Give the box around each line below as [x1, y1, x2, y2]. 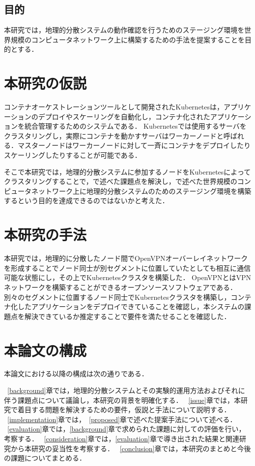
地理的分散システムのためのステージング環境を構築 [86, 185, 252, 196]
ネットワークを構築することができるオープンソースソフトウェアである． [4, 282, 237, 292]
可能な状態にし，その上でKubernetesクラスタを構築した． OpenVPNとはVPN [4, 272, 252, 283]
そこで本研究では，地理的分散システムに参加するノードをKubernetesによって [4, 166, 251, 177]
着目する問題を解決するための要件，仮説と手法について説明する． [17, 404, 231, 415]
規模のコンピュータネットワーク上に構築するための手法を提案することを [10, 34, 245, 44]
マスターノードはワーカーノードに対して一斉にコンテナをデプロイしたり [17, 140, 251, 150]
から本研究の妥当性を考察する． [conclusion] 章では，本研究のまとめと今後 [10, 443, 251, 453]
